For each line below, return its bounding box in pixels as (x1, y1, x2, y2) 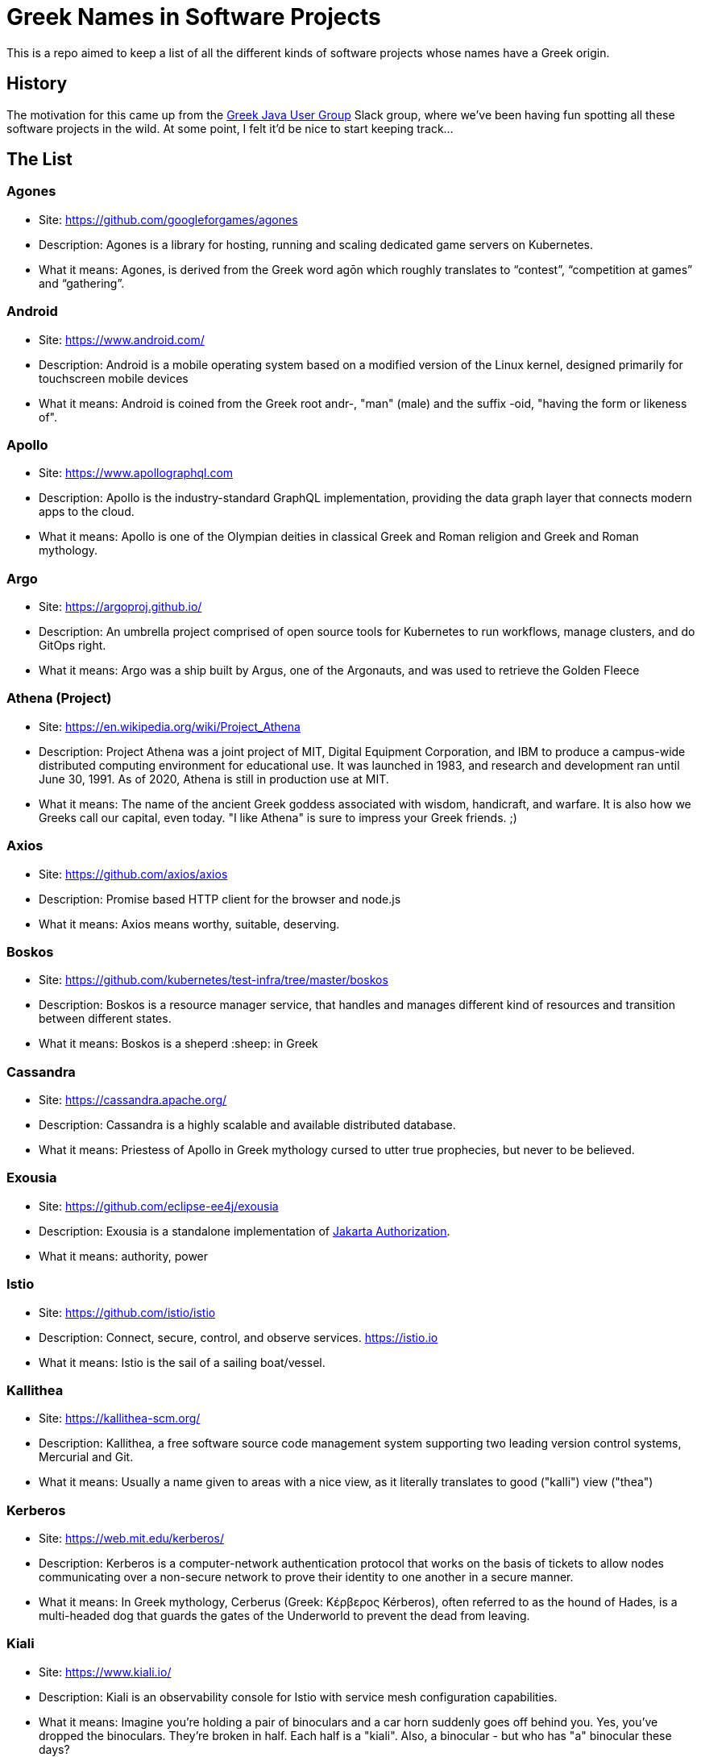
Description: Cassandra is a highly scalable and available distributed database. (39, 1118, 456, 1132)
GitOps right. (39, 638, 106, 653)
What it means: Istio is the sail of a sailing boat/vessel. (39, 1355, 326, 1369)
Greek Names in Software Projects (6, 3, 381, 31)
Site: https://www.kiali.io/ (39, 1664, 172, 1679)
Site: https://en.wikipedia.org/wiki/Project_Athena (39, 719, 301, 733)
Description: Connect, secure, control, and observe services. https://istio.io (39, 1330, 438, 1344)
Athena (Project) (6, 690, 112, 707)
